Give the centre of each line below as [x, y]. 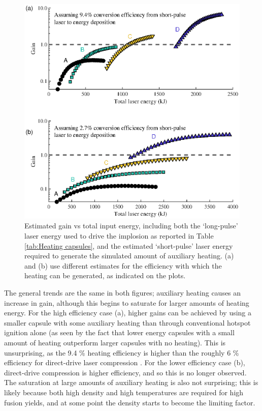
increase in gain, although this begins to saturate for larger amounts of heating [127, 302]
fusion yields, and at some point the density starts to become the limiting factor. [130, 402]
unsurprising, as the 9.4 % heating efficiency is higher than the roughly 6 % [122, 352]
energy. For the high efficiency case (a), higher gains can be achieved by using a [128, 313]
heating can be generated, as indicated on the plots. [105, 275]
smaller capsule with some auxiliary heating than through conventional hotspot [127, 322]
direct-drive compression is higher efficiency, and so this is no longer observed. [125, 372]
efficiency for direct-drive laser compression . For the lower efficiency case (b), [125, 362]
